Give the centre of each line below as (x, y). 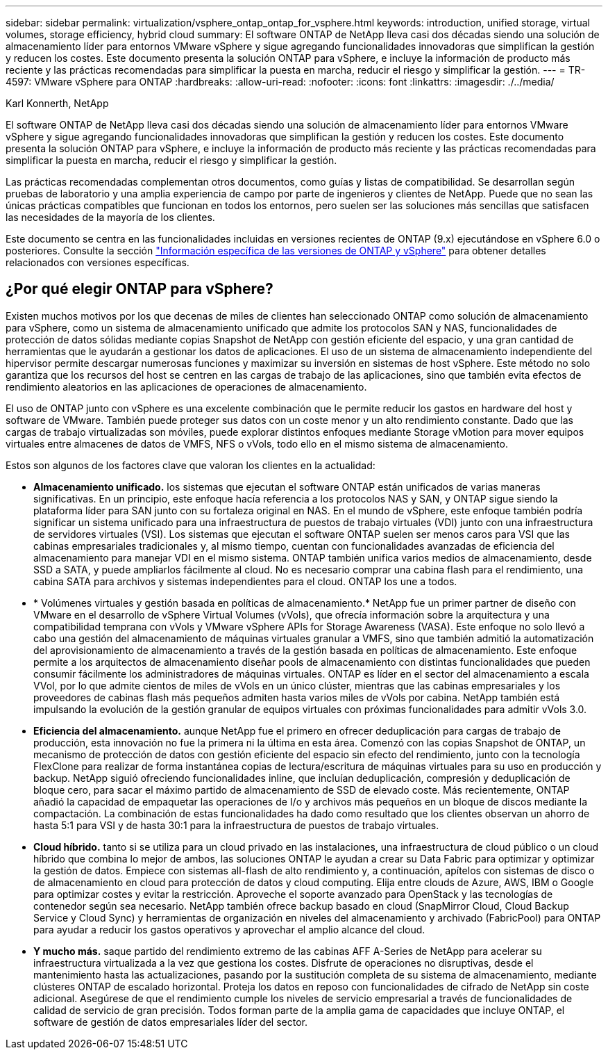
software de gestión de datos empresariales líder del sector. (170, 1022)
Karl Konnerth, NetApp (57, 103)
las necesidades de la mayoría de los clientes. (110, 217)
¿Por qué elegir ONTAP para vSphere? (140, 289)
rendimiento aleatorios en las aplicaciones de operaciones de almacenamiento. (186, 386)
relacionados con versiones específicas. (98, 262)
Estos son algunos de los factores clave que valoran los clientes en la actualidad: (191, 465)
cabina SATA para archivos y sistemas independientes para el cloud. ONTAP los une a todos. (245, 581)
